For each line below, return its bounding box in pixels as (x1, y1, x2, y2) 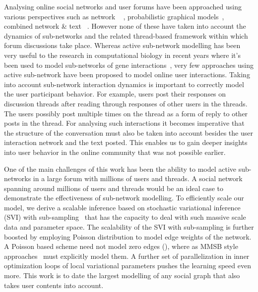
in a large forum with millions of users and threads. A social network (33, 173, 243, 184)
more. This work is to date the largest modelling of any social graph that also (4, 270, 240, 281)
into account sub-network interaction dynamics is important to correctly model (4, 79, 244, 89)
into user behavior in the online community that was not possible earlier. (4, 146, 226, 157)
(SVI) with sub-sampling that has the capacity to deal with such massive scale (4, 212, 246, 222)
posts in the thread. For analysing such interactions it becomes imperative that (4, 118, 245, 128)
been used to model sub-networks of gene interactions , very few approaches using (4, 59, 254, 70)
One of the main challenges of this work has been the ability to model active (4, 163, 237, 174)
